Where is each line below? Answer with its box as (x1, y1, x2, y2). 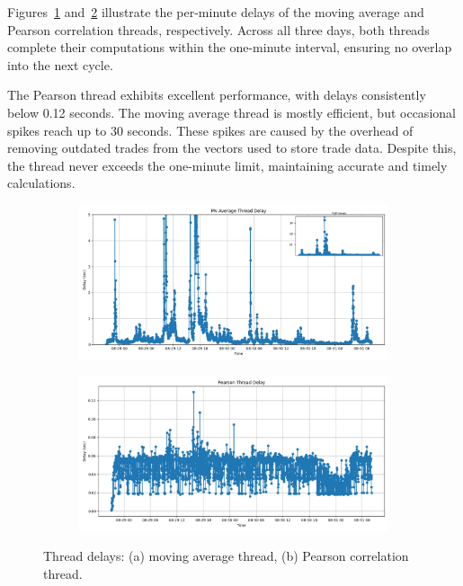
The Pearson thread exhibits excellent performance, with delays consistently (7, 85, 426, 104)
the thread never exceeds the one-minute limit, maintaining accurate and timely (7, 155, 448, 174)
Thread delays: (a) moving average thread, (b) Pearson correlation (43, 546, 409, 565)
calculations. (7, 173, 76, 192)
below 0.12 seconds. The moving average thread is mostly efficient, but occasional (7, 102, 456, 121)
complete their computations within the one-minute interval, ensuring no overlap (7, 38, 452, 57)
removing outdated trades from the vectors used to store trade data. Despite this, (7, 138, 457, 157)
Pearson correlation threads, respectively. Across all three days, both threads (7, 20, 430, 39)
